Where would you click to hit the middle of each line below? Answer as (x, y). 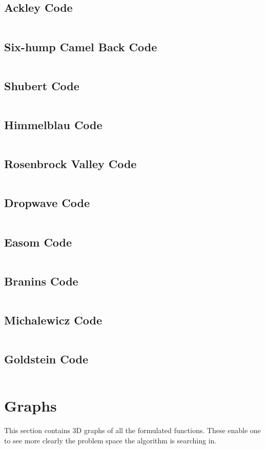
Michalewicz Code (53, 320)
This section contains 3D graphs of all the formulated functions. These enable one (132, 430)
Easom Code (38, 242)
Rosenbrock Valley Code (70, 164)
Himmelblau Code (53, 125)
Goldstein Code (46, 359)
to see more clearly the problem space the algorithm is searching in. (110, 440)
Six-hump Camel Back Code (81, 46)
